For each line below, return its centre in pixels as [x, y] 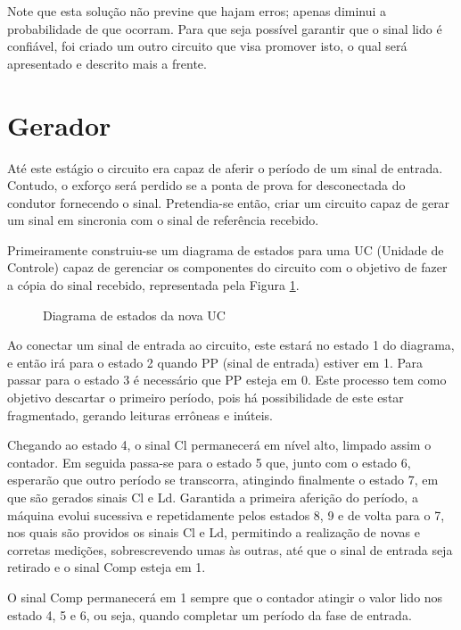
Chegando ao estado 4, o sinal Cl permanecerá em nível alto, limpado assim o [219, 445]
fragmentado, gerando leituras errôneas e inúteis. [140, 414]
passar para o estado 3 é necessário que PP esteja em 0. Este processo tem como [227, 380]
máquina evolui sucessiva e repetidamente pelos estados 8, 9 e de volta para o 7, [226, 514]
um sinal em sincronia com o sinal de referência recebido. [163, 220]
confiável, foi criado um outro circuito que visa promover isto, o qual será [207, 46]
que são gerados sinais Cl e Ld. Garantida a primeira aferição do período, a [213, 497]
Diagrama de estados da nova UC [134, 315]
